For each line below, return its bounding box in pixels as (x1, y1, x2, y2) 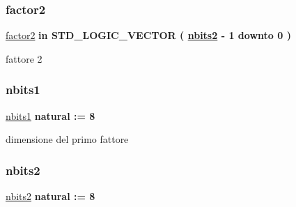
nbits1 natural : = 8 (6, 108, 95, 123)
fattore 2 (6, 51, 42, 66)
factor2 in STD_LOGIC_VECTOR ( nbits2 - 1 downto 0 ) (6, 28, 291, 43)
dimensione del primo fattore (6, 132, 129, 146)
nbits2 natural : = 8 (6, 189, 95, 204)
